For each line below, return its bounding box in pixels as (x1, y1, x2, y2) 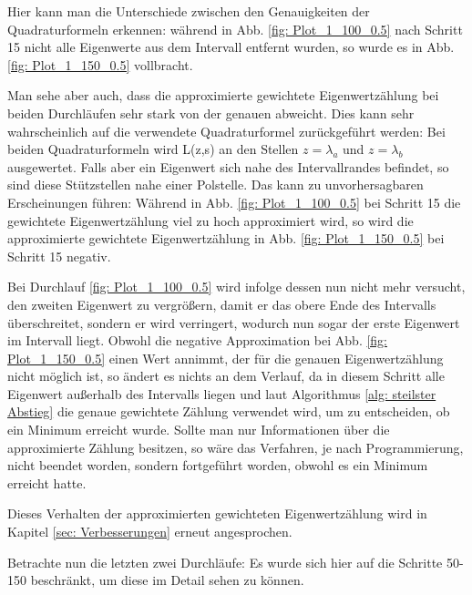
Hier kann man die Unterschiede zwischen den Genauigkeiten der (7, 2, 370, 20)
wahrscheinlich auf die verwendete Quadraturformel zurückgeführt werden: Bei (7, 121, 446, 140)
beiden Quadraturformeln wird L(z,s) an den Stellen (7, 139, 299, 159)
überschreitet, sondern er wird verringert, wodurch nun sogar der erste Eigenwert (7, 313, 460, 332)
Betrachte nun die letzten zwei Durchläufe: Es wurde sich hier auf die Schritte (7, 552, 443, 571)
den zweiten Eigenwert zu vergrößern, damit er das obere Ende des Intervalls (7, 294, 436, 313)
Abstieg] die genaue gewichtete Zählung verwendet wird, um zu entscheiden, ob (7, 402, 450, 421)
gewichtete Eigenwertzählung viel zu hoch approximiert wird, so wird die (7, 210, 414, 230)
